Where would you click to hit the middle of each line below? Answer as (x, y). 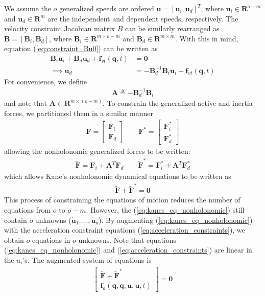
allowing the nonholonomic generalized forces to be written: (97, 151)
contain (16, 220)
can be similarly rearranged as (172, 28)
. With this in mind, (207, 38)
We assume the (28, 8)
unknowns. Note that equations (127, 240)
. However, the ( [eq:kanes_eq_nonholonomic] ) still (165, 210)
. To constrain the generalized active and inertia (177, 103)
